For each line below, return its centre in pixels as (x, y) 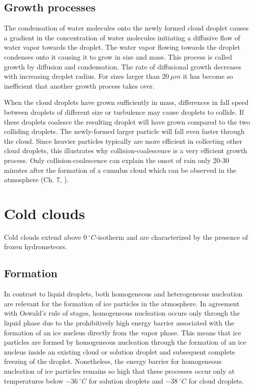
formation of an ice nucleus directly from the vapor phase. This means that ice (123, 332)
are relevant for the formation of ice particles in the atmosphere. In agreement (122, 303)
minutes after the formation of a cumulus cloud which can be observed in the (120, 170)
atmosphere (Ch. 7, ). (36, 179)
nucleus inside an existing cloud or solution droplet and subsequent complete (120, 351)
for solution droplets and (126, 380)
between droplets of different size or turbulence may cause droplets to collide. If (124, 112)
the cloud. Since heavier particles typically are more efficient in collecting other (123, 141)
